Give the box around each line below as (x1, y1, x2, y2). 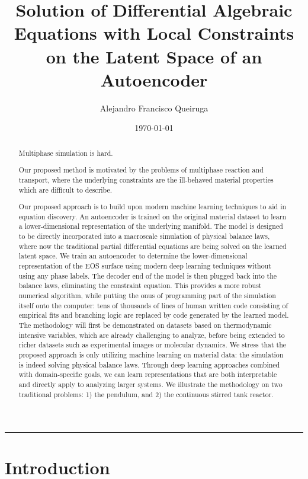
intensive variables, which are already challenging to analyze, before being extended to (18, 330, 285, 340)
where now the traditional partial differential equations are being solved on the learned (18, 241, 287, 251)
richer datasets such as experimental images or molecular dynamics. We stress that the (18, 340, 287, 350)
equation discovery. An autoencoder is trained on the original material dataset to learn (18, 211, 287, 221)
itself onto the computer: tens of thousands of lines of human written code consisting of (18, 300, 288, 310)
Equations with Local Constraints (14, 21, 294, 45)
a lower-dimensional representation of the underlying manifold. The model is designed (18, 221, 283, 231)
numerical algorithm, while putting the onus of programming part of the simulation (18, 290, 276, 300)
